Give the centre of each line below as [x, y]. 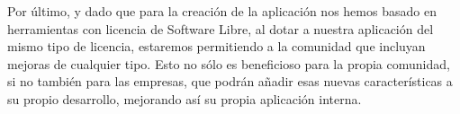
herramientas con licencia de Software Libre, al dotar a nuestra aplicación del [221, 28]
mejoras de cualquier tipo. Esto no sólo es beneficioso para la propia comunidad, [229, 63]
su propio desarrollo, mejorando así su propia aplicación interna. [185, 98]
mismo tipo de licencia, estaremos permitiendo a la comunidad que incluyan [216, 46]
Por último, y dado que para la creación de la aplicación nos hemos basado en [222, 11]
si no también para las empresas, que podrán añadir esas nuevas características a [230, 81]
